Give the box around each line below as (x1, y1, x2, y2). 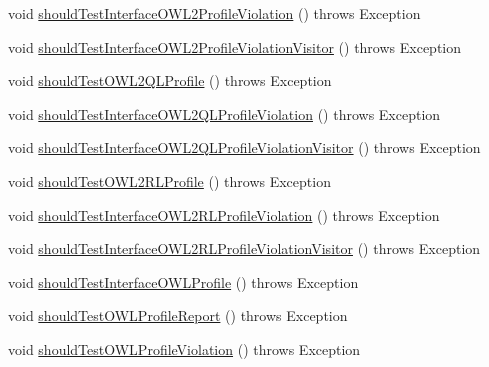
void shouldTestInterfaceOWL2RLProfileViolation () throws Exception (8, 204, 440, 225)
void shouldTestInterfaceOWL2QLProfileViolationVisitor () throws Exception (8, 137, 481, 158)
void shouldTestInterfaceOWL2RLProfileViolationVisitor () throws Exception (8, 238, 481, 259)
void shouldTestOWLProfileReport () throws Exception (8, 305, 348, 326)
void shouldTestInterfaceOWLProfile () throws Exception (8, 271, 359, 292)
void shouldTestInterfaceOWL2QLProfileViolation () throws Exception (8, 103, 441, 124)
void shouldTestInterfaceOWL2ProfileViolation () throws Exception (8, 3, 421, 23)
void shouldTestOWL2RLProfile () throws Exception (8, 170, 331, 191)
